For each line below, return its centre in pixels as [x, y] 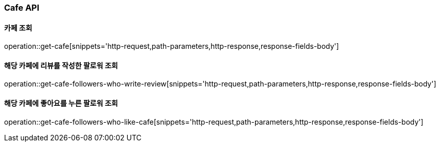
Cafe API [22, 8]
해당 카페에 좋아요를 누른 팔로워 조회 [61, 103]
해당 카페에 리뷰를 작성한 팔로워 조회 [61, 65]
